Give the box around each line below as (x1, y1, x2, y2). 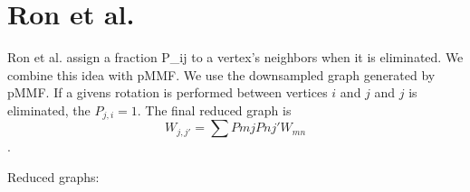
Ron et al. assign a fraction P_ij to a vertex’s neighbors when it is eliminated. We (7, 48, 464, 67)
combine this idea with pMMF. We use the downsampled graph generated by (7, 65, 436, 84)
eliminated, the (7, 100, 91, 119)
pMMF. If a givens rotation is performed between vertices (7, 83, 328, 102)
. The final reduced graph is (137, 100, 292, 119)
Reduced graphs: (7, 167, 100, 186)
